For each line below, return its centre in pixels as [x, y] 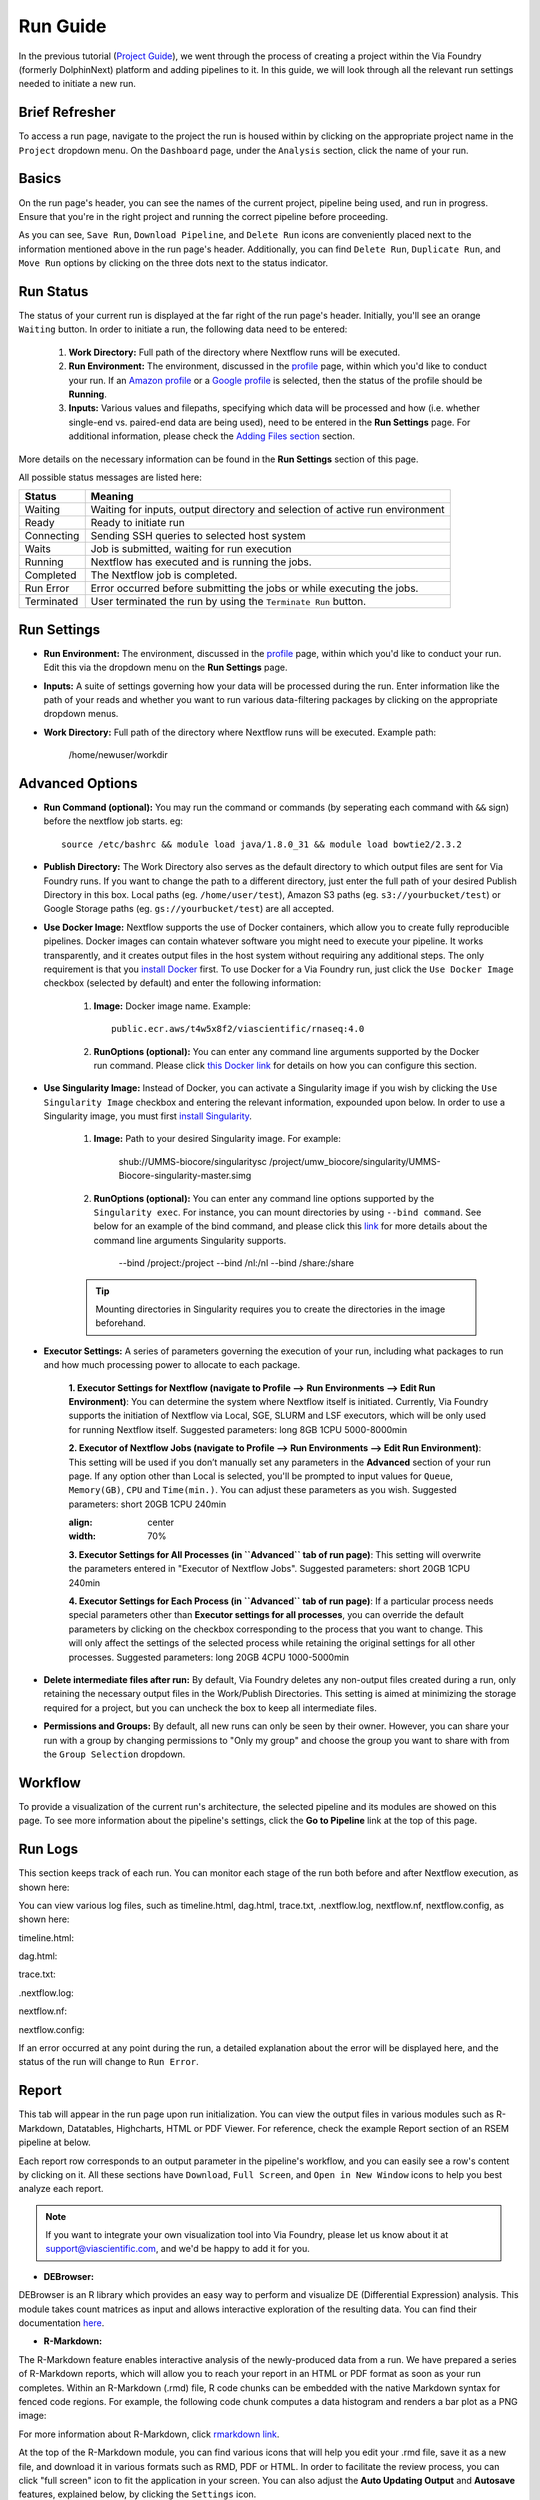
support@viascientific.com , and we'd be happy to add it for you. [177, 2249]
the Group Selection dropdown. [114, 1754]
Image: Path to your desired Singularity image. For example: [217, 1139]
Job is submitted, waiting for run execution [191, 549]
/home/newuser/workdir [118, 755]
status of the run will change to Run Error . [108, 2062]
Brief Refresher [67, 112]
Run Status [53, 291]
